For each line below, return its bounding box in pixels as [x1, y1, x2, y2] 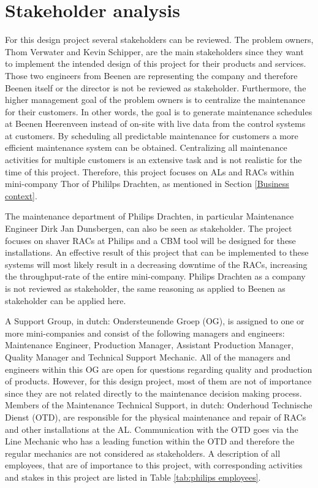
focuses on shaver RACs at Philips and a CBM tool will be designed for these [5, 234, 296, 246]
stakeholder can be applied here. [5, 294, 126, 307]
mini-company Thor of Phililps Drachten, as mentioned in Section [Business [5, 177, 289, 190]
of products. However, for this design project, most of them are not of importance [5, 375, 312, 387]
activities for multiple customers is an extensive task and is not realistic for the [5, 153, 302, 166]
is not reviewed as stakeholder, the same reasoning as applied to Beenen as [5, 282, 286, 294]
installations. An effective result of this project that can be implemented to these [5, 246, 309, 259]
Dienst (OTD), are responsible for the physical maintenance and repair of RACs [5, 410, 306, 423]
